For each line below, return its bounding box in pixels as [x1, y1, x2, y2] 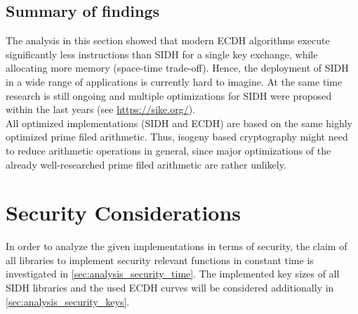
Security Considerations [6, 198, 241, 227]
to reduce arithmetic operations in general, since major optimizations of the [6, 143, 331, 157]
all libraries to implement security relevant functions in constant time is [6, 252, 314, 267]
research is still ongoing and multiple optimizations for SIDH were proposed [6, 88, 332, 103]
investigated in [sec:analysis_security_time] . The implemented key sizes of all [6, 266, 340, 281]
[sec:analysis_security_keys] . [6, 294, 130, 308]
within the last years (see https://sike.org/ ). [6, 102, 195, 117]
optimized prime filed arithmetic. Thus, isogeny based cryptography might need [6, 129, 348, 144]
